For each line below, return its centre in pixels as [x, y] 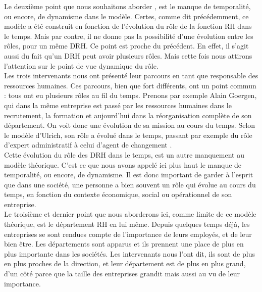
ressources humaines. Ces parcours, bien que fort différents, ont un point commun [130, 85]
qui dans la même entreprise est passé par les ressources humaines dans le [118, 105]
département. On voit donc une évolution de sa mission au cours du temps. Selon [130, 125]
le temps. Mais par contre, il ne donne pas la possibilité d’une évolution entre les [129, 36]
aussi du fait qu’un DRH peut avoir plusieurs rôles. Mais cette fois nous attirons [128, 55]
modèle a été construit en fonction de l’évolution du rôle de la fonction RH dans [128, 26]
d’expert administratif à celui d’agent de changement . [88, 145]
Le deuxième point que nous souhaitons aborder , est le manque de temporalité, [127, 6]
